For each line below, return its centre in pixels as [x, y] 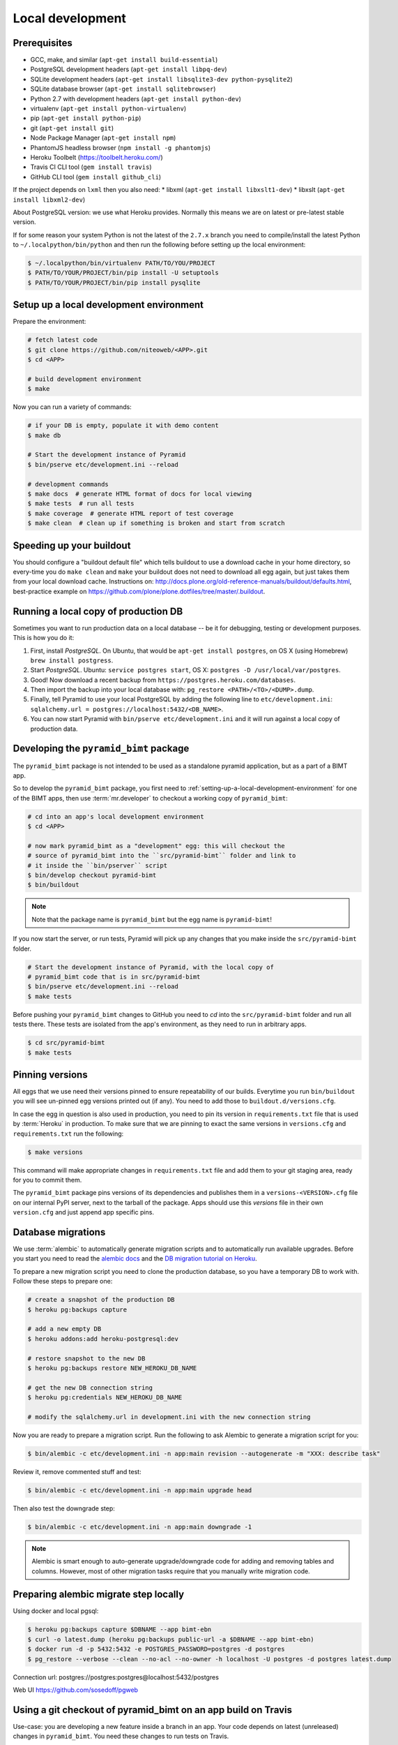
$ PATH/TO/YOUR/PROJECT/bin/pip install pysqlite [114, 282]
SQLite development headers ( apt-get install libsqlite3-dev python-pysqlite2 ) [161, 79]
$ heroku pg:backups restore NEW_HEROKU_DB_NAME [112, 1368]
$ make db [44, 435]
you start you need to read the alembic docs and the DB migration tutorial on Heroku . [135, 1258]
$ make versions [55, 1152]
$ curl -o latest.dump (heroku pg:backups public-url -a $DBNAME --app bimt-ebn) [171, 1639]
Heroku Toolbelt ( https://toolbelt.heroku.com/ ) [97, 157]
